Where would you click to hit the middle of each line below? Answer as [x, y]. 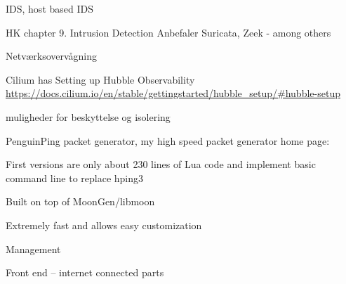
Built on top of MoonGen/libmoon [80, 201]
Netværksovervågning [52, 56]
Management [33, 248]
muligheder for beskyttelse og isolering [88, 116]
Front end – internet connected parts [85, 272]
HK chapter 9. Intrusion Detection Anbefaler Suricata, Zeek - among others [168, 32]
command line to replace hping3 [75, 177]
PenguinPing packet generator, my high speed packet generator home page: [168, 140]
